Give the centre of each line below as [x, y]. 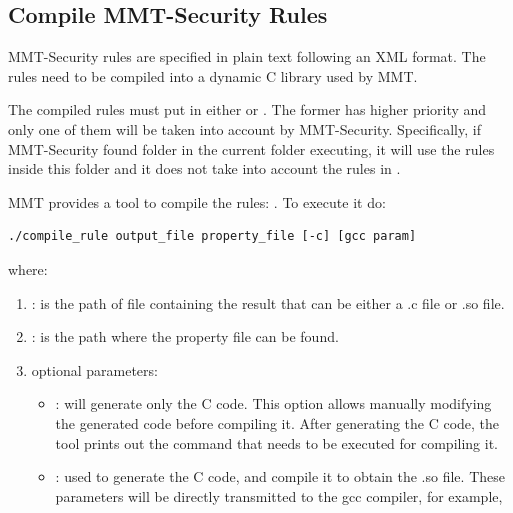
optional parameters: [94, 369]
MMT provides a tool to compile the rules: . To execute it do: [197, 201]
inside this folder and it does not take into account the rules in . [204, 168]
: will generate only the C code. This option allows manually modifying [273, 403]
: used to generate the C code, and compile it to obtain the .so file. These [280, 476]
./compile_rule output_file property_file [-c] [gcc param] [212, 236]
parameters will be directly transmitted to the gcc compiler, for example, [279, 495]
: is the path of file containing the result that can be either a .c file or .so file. [268, 302]
